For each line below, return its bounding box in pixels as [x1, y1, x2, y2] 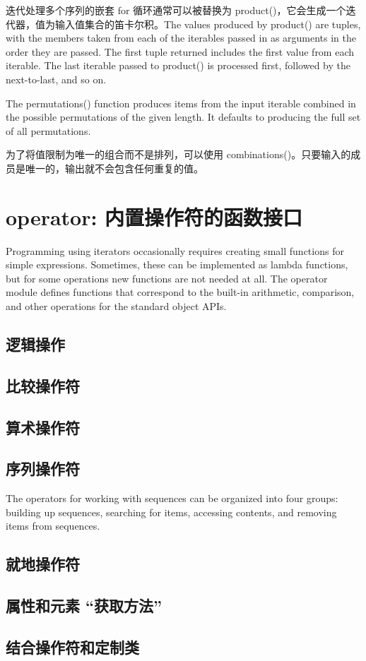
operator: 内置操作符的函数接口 [6, 202, 303, 231]
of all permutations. [6, 123, 91, 138]
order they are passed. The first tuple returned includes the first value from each [6, 44, 355, 59]
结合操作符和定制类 [6, 636, 139, 657]
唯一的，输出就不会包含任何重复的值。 [25, 160, 203, 175]
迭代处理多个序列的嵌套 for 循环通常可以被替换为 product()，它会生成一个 [6, 3, 346, 17]
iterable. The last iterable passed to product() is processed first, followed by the [6, 58, 350, 73]
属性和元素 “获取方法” [6, 595, 163, 617]
